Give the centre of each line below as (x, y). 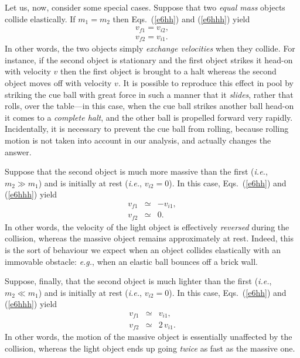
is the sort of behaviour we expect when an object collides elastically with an (143, 250)
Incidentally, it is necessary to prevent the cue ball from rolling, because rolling (147, 129)
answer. (18, 151)
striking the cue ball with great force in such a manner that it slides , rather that (149, 94)
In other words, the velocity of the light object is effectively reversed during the (147, 226)
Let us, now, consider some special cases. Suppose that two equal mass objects (145, 7)
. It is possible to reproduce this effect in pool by (206, 82)
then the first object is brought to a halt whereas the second (168, 71)
